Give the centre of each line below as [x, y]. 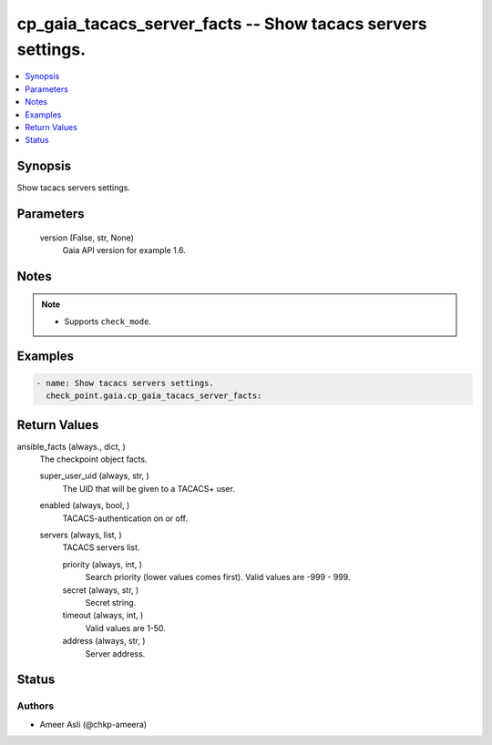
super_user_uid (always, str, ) [94, 476]
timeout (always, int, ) [103, 616]
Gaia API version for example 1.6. [124, 250]
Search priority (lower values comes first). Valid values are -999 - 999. [218, 577]
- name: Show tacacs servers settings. [125, 383]
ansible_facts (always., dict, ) [72, 446]
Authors [36, 706]
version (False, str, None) [87, 238]
